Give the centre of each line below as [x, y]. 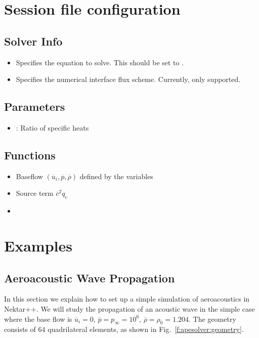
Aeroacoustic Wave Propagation [90, 278]
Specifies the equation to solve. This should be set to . [100, 62]
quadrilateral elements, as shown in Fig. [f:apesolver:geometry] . [146, 329]
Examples [38, 245]
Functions [30, 155]
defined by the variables [116, 176]
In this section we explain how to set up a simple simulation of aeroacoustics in [127, 299]
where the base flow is [38, 319]
